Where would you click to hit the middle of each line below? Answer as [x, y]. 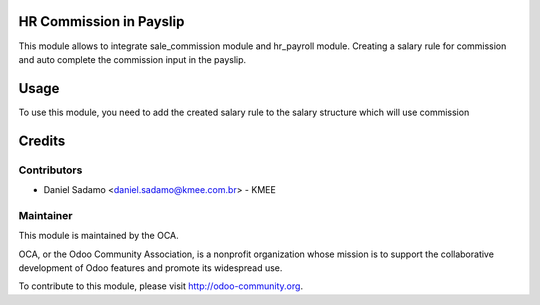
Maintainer [45, 215]
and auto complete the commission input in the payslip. [132, 59]
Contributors [50, 170]
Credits [42, 140]
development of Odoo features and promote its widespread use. [150, 267]
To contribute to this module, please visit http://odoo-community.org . [161, 286]
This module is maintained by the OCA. [98, 236]
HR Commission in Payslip [101, 21]
